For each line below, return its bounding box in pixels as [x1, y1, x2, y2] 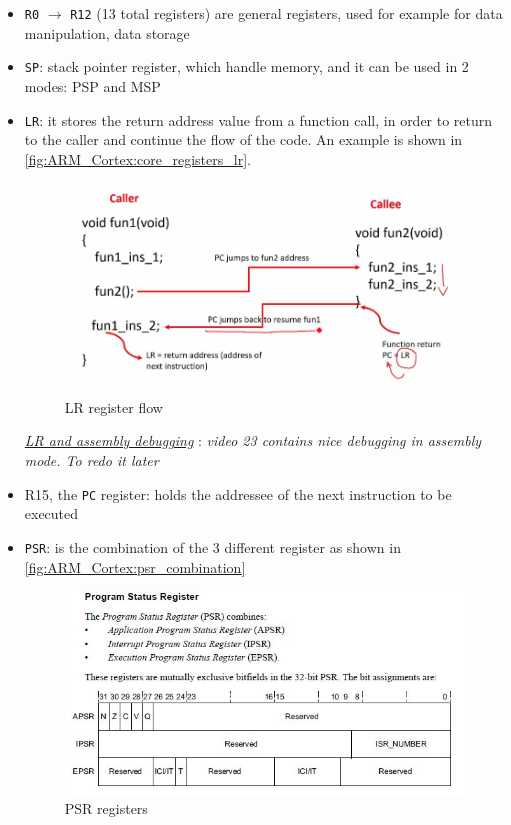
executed [24, 503, 79, 524]
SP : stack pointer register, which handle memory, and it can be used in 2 [24, 56, 469, 77]
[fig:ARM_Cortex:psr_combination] [24, 556, 246, 577]
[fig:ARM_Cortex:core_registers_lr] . [24, 148, 251, 169]
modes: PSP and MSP [24, 75, 161, 96]
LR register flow [64, 396, 163, 417]
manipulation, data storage [24, 22, 190, 43]
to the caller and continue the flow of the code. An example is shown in [24, 129, 463, 150]
